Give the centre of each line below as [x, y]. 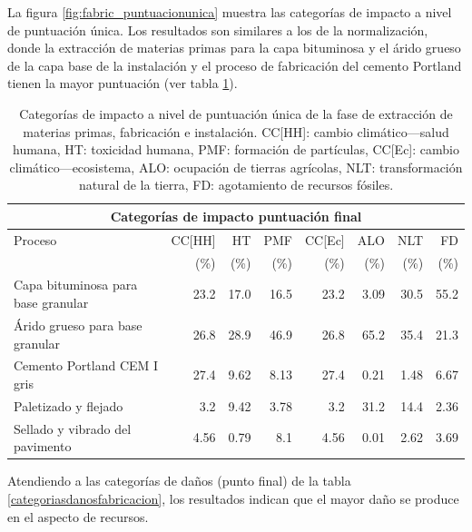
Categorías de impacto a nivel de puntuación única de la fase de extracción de [236, 113]
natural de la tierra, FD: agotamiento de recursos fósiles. [236, 185]
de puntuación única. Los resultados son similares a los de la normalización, [218, 30]
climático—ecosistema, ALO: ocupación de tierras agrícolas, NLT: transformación [236, 167]
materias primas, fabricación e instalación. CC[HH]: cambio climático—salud [236, 131]
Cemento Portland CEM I [86, 365]
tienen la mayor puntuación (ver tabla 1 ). [123, 83]
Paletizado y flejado [69, 405]
